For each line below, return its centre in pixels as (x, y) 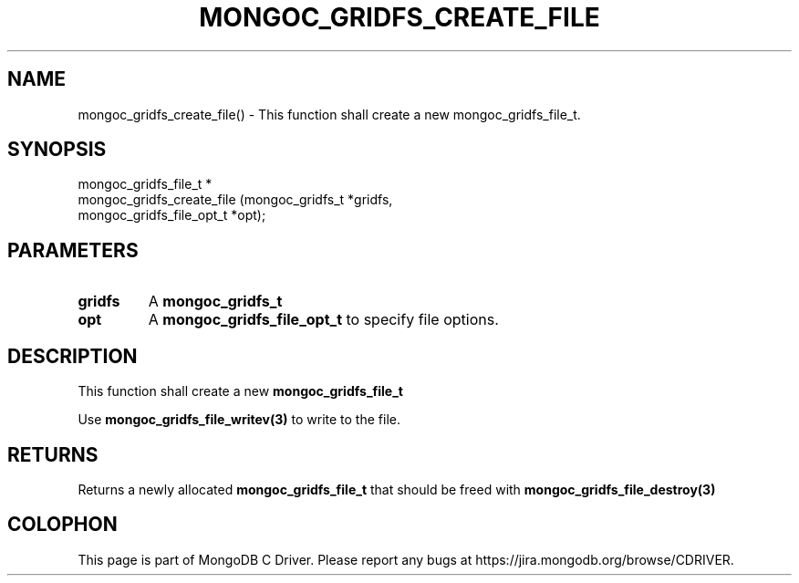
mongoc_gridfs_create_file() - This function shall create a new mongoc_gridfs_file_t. (329, 114)
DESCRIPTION (73, 356)
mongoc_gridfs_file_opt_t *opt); (172, 215)
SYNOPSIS (57, 150)
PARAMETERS (73, 250)
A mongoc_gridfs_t (215, 302)
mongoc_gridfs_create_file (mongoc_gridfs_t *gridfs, (235, 200)
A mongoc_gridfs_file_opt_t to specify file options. (323, 320)
